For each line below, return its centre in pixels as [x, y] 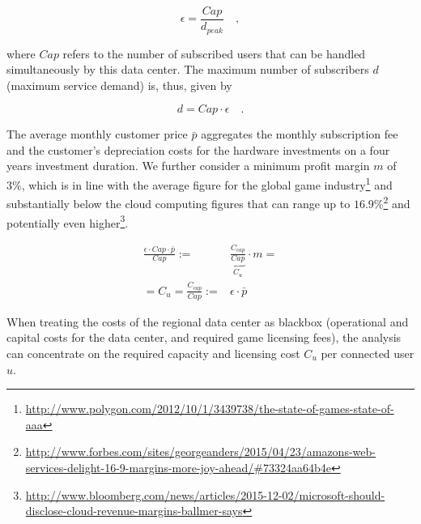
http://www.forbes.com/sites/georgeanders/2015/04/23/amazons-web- [200, 452]
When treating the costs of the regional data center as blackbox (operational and [208, 321]
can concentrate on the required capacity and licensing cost [153, 354]
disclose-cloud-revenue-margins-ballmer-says [134, 511]
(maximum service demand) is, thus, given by [119, 85]
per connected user [368, 354]
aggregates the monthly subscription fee [300, 134]
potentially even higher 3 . [68, 221]
